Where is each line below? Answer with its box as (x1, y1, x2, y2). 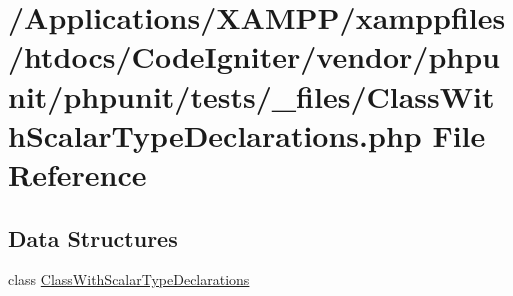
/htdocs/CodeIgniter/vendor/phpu (8, 36, 500, 77)
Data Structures (8, 222, 178, 253)
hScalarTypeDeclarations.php (8, 114, 422, 155)
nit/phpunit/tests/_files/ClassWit (8, 75, 495, 116)
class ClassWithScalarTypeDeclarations (8, 269, 250, 290)
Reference (8, 153, 147, 194)
